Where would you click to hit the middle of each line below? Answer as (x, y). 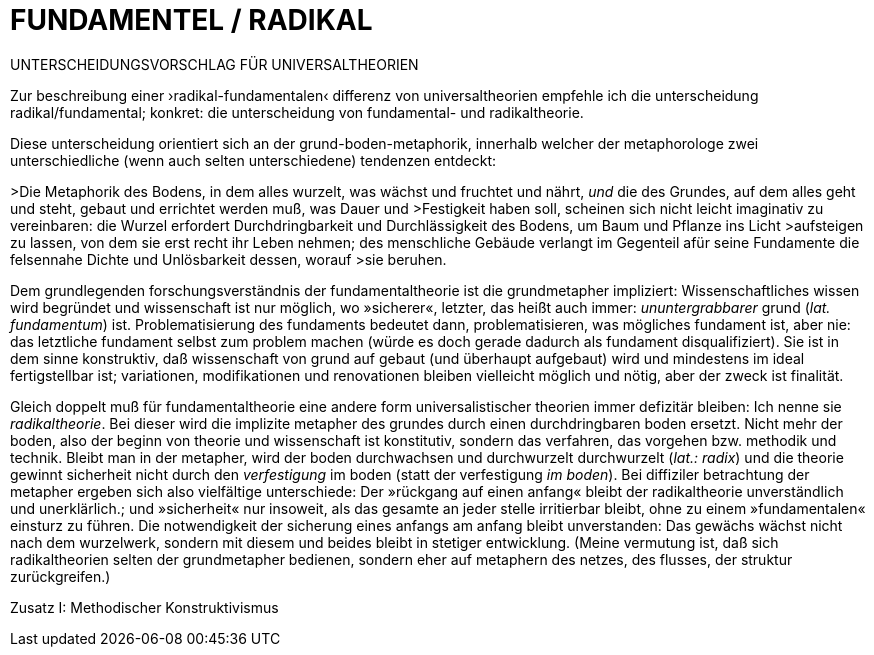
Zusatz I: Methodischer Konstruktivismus (144, 607)
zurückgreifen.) (60, 576)
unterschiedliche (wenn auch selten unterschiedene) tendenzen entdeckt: (253, 160)
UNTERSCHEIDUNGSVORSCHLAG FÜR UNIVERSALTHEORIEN (214, 64)
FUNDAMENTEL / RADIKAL (191, 20)
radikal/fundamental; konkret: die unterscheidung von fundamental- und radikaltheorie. (297, 112)
